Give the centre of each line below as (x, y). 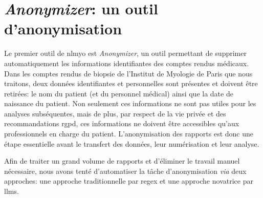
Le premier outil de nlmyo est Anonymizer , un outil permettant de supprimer (125, 53)
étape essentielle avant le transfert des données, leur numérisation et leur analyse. (132, 143)
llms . (12, 191)
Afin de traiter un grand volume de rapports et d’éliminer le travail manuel (122, 161)
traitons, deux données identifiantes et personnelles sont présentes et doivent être (131, 83)
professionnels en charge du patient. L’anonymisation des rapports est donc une (129, 134)
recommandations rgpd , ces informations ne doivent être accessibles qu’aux (122, 123)
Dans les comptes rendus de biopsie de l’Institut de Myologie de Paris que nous (128, 73)
